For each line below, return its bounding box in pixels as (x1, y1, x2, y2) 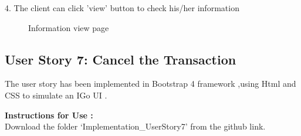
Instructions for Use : (5, 108, 93, 121)
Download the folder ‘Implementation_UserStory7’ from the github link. (5, 120, 266, 132)
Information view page (28, 21, 109, 33)
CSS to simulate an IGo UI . (5, 89, 107, 101)
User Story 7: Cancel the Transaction (5, 50, 236, 68)
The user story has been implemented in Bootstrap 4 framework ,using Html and (5, 77, 296, 90)
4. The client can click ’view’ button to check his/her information (5, 2, 239, 13)
